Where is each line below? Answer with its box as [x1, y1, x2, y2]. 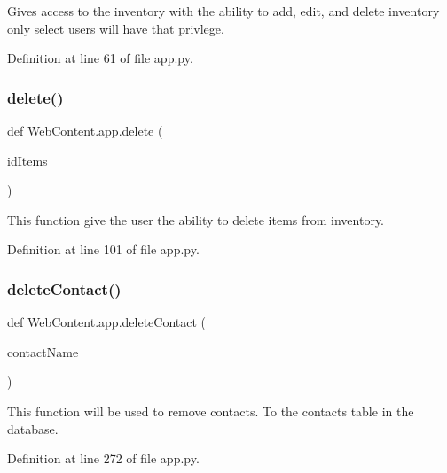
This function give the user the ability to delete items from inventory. [7, 210, 385, 229]
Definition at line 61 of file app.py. [7, 49, 193, 67]
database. [7, 419, 59, 438]
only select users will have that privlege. [7, 19, 224, 37]
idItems [7, 151, 48, 169]
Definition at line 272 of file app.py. [7, 449, 200, 468]
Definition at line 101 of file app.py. [7, 240, 200, 259]
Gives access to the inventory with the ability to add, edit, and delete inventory [7, 2, 440, 19]
